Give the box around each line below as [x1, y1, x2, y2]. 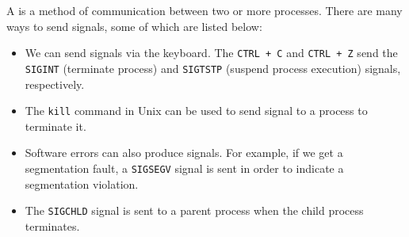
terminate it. [25, 117, 86, 134]
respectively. [25, 75, 85, 92]
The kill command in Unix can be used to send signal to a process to [25, 102, 368, 119]
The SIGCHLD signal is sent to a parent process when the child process [25, 202, 364, 219]
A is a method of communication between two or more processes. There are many [6, 2, 403, 18]
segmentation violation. [25, 175, 139, 192]
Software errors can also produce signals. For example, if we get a [25, 144, 343, 161]
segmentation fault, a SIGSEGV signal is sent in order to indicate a [25, 159, 344, 176]
